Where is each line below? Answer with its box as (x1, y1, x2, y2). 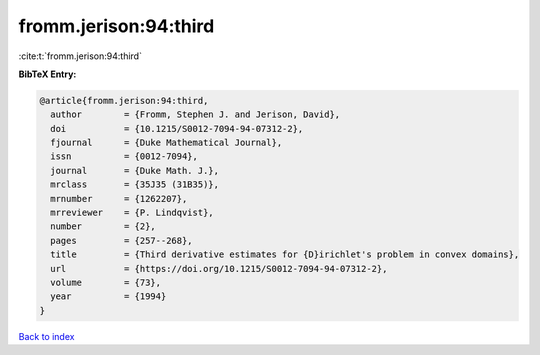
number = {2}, (50, 221, 157, 232)
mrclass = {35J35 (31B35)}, (50, 179, 220, 190)
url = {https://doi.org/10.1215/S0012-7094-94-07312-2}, (50, 263, 388, 274)
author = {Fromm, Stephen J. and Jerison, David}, (50, 109, 341, 120)
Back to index (18, 330, 75, 342)
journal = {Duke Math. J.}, (50, 165, 220, 176)
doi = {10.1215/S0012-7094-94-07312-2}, (50, 123, 304, 134)
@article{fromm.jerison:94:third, (39, 95, 209, 106)
